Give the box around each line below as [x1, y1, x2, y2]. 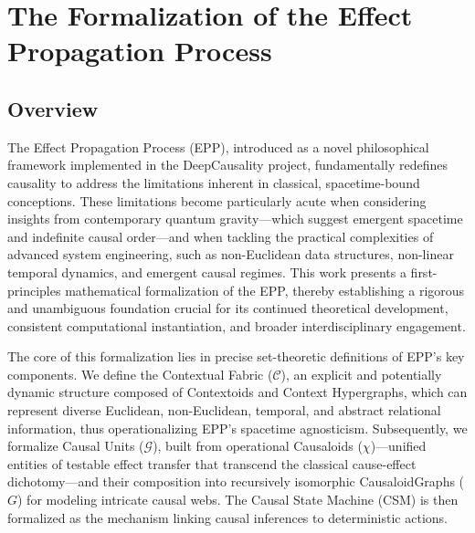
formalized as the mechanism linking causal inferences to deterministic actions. [7, 507, 448, 527]
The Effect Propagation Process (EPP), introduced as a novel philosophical [7, 137, 429, 156]
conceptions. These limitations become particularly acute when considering [7, 191, 427, 210]
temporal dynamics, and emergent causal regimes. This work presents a [7, 262, 406, 281]
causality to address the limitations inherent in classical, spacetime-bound [7, 172, 420, 192]
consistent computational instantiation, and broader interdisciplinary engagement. [7, 316, 466, 335]
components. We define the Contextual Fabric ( [7, 364, 273, 383]
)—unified [370, 436, 427, 455]
